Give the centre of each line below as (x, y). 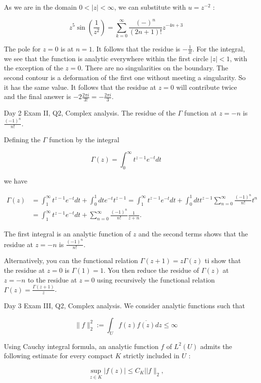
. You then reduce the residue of (151, 270)
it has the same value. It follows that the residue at (80, 87)
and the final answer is (38, 96)
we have (16, 181)
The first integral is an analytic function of (67, 234)
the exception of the (34, 68)
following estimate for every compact (58, 356)
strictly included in (151, 356)
